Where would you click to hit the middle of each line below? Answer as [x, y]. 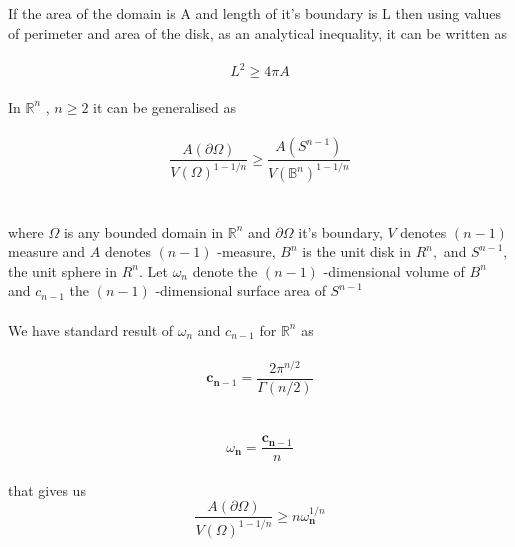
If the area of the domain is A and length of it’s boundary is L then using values [255, 13]
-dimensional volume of [394, 270]
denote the [225, 270]
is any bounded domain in [143, 231]
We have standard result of [91, 329]
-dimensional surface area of [240, 290]
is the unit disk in [356, 251]
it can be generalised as [164, 106]
